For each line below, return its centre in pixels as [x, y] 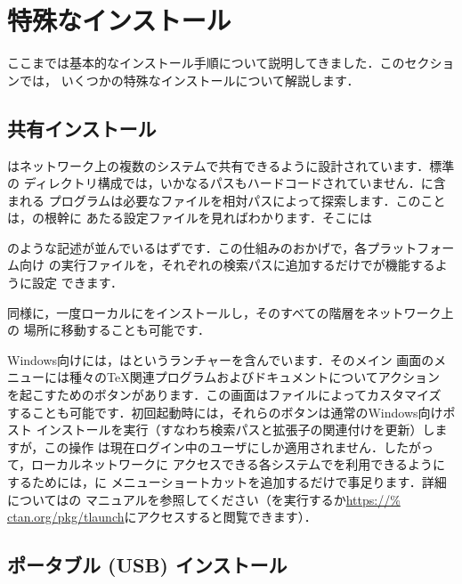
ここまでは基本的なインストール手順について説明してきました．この [206, 63]
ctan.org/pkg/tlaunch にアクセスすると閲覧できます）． [162, 517]
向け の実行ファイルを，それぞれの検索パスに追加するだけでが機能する [227, 265]
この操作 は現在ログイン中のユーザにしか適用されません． [214, 446]
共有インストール [82, 128]
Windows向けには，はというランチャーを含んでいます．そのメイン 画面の [221, 359]
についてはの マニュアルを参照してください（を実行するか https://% [204, 499]
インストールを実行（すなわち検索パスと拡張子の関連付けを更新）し [235, 430]
